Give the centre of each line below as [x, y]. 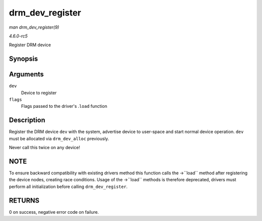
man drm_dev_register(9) [34, 27]
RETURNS [24, 200]
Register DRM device [30, 45]
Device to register [39, 93]
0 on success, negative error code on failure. [54, 212]
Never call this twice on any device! [44, 148]
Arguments [26, 75]
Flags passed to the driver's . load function [64, 106]
